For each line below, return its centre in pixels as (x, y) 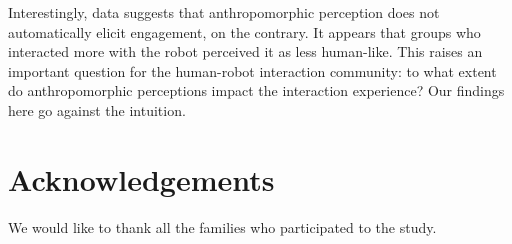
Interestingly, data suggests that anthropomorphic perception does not (224, 12)
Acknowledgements (141, 178)
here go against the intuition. (97, 109)
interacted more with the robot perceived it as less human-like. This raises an (245, 51)
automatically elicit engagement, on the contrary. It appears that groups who (244, 31)
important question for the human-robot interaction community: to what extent (252, 70)
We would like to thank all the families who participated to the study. (222, 226)
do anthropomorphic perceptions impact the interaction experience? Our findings (256, 90)
